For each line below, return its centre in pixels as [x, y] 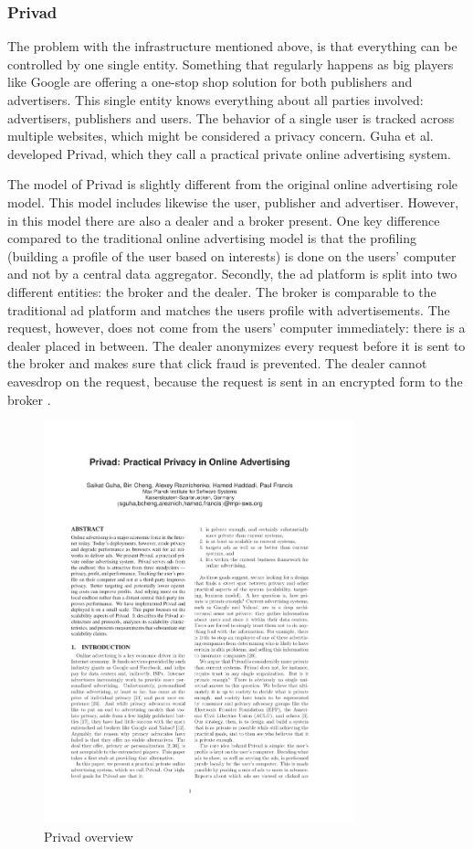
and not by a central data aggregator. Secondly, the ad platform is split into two [232, 274]
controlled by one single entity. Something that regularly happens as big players [231, 64]
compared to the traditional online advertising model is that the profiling [212, 238]
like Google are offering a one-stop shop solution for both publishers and [210, 82]
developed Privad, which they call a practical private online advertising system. [229, 153]
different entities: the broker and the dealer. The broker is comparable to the [222, 291]
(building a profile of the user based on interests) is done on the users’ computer [232, 255]
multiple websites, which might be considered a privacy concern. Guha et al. [221, 136]
